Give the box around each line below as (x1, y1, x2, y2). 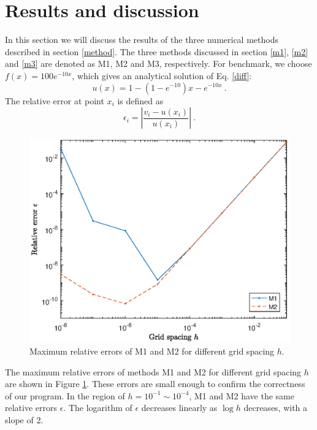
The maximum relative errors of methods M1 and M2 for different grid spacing (5, 365, 302, 378)
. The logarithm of (63, 401, 132, 414)
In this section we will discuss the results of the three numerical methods (5, 33, 278, 46)
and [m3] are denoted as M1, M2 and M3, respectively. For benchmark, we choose (5, 57, 312, 70)
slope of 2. (5, 413, 44, 426)
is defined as (117, 94, 164, 107)
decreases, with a (243, 401, 308, 414)
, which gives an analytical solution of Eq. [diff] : (72, 69, 252, 82)
